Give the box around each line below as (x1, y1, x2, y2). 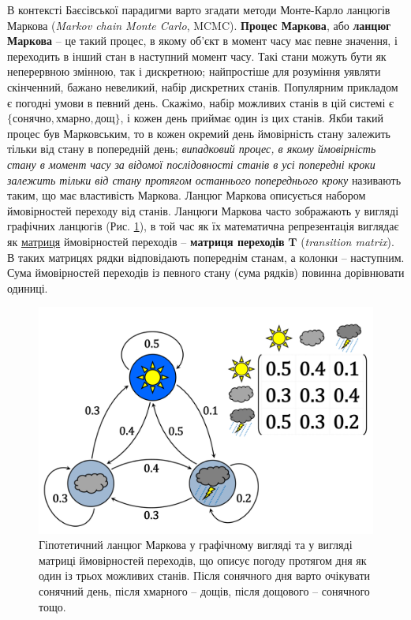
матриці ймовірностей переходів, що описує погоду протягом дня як (39, 551, 367, 568)
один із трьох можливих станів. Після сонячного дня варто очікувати (39, 567, 370, 584)
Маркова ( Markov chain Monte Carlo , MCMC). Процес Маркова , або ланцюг (7, 17, 391, 33)
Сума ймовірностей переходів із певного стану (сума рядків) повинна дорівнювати (7, 264, 405, 281)
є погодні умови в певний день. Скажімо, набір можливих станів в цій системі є (7, 94, 394, 110)
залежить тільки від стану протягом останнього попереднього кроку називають (7, 171, 402, 188)
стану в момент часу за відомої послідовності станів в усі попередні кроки (7, 155, 376, 172)
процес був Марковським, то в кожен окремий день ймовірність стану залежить (7, 125, 390, 141)
